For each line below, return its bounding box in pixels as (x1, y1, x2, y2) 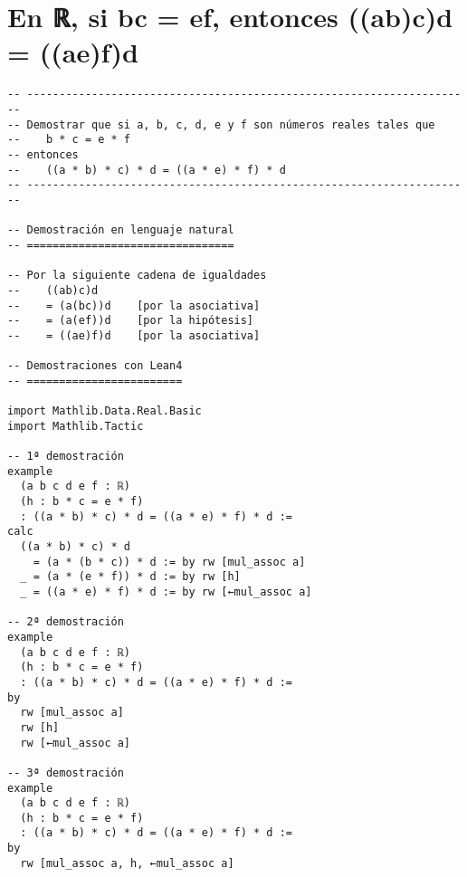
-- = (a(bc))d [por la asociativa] (7, 299, 261, 312)
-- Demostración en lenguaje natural (7, 224, 234, 237)
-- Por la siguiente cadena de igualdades (7, 269, 267, 282)
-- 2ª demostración (7, 615, 124, 629)
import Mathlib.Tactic (7, 419, 144, 433)
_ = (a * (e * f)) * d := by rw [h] (20, 570, 241, 584)
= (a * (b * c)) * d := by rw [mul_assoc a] (33, 555, 306, 568)
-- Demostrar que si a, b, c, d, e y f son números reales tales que (7, 118, 435, 131)
